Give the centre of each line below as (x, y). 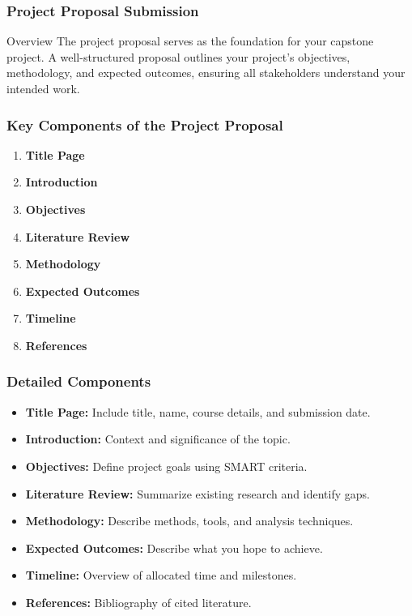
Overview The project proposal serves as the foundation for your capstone (190, 41)
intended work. (43, 88)
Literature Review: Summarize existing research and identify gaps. (198, 493)
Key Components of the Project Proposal (145, 124)
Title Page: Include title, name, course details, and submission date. (198, 411)
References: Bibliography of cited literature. (138, 602)
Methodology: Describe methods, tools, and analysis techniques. (189, 521)
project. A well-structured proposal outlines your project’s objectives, (178, 56)
